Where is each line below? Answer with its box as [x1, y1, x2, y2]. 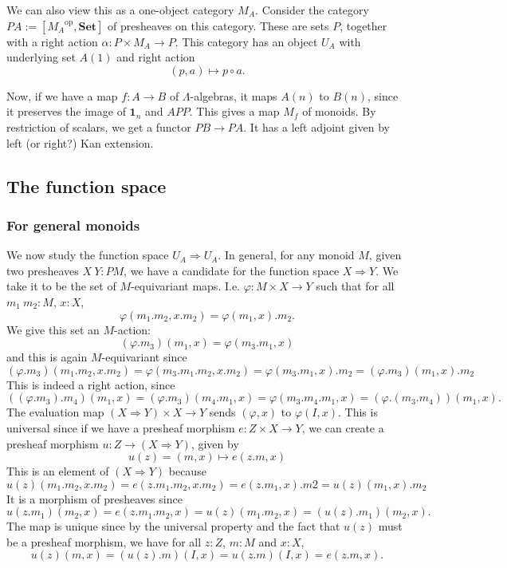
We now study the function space [6, 247, 169, 263]
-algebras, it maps [190, 87, 277, 104]
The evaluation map [6, 404, 104, 420]
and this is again [6, 349, 88, 365]
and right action [116, 49, 195, 65]
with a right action [6, 33, 98, 49]
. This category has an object [175, 33, 318, 49]
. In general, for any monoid [218, 247, 355, 263]
